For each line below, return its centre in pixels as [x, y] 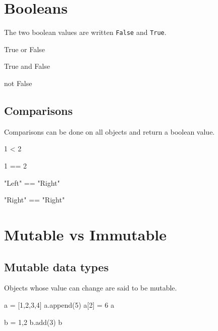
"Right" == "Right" [35, 200]
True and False [27, 66]
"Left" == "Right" [32, 182]
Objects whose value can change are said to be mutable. [91, 288]
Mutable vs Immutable [85, 234]
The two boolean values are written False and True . [85, 32]
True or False [24, 49]
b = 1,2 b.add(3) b [33, 322]
